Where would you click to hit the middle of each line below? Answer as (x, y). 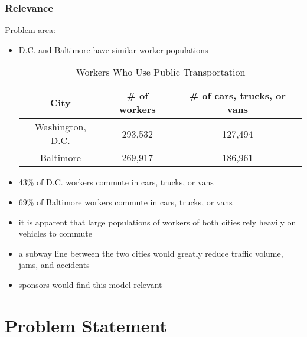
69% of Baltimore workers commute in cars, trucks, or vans (125, 202)
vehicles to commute (55, 233)
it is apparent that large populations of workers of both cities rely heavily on (157, 222)
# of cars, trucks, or (237, 96)
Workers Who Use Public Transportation (161, 72)
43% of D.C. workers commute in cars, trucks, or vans (116, 182)
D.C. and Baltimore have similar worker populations (113, 49)
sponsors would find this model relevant (90, 284)
